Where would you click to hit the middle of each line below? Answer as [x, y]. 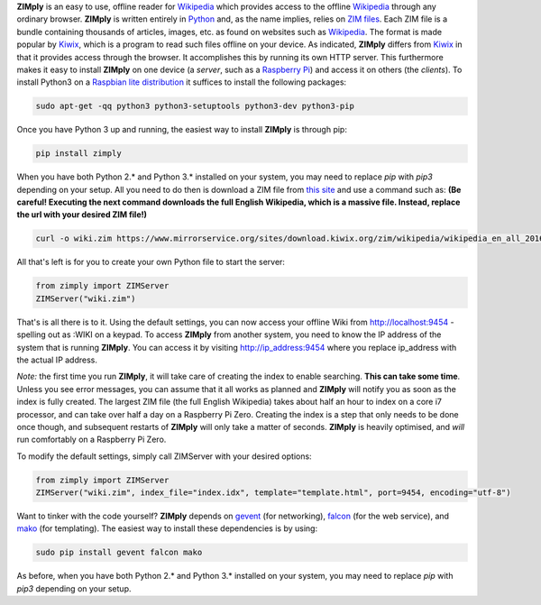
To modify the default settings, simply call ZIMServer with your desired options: [164, 456]
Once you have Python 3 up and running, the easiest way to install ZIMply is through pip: [182, 130]
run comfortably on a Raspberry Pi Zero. [92, 440]
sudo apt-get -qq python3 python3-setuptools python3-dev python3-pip [195, 106]
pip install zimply [78, 154]
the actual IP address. [57, 360]
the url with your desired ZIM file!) [82, 215]
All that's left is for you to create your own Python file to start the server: [151, 262]
